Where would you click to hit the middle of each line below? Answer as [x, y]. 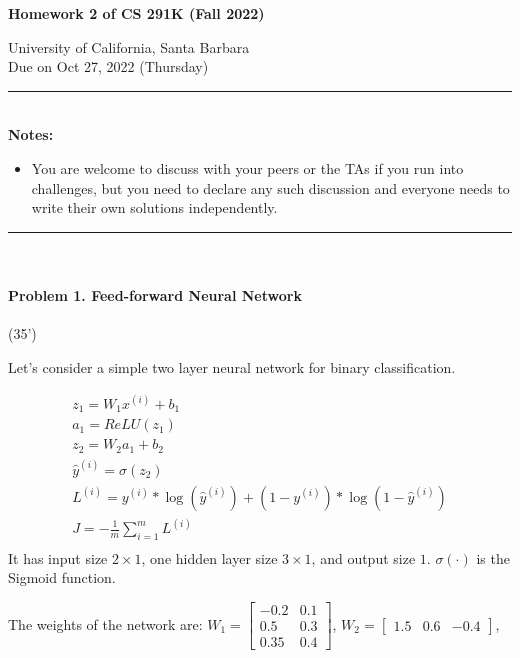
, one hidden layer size [209, 557]
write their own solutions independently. [154, 207]
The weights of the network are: [105, 623]
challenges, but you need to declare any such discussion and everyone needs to [270, 187]
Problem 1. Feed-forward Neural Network [155, 294]
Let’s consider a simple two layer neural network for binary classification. [232, 366]
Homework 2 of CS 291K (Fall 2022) [136, 13]
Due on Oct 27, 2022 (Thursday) [108, 66]
